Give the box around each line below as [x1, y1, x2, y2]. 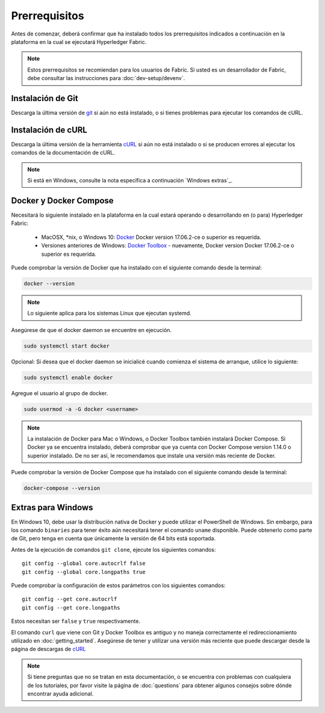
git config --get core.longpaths [22, 604, 120, 611]
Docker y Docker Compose [11, 196, 114, 206]
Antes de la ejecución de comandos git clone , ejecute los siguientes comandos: [11, 546, 216, 553]
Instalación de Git [11, 93, 78, 103]
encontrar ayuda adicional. [27, 690, 94, 697]
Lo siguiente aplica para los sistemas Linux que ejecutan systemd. [27, 310, 192, 317]
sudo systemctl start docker [23, 342, 110, 349]
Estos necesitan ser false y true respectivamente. [11, 617, 141, 625]
